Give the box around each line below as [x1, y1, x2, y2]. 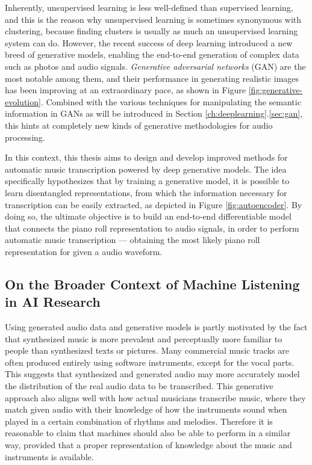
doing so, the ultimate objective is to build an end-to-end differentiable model [5, 210, 292, 223]
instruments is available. [5, 450, 94, 463]
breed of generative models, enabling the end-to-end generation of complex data [5, 48, 299, 61]
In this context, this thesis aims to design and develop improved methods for [5, 151, 288, 164]
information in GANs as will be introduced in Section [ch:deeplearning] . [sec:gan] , [5, 107, 303, 120]
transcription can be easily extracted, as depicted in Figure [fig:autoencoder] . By [5, 198, 302, 211]
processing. [5, 131, 45, 143]
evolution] [5, 95, 41, 108]
